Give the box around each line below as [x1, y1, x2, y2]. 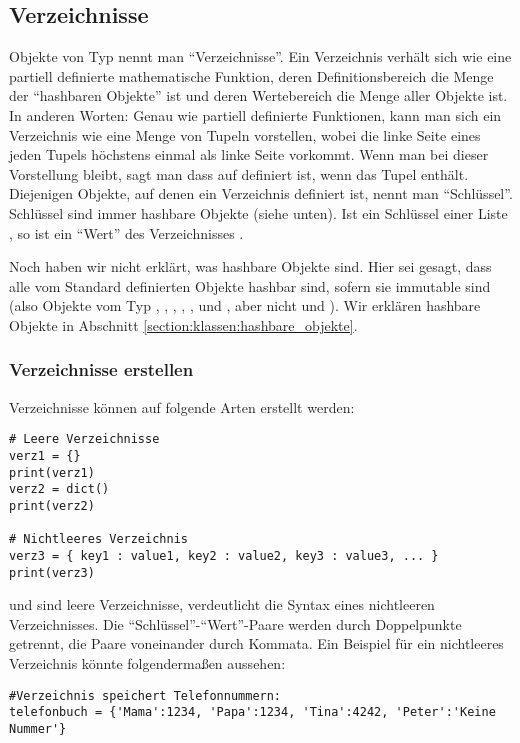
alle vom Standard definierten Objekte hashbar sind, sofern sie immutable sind [9, 275, 491, 296]
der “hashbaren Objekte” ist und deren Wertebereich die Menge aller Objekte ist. [9, 85, 508, 106]
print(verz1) [9, 465, 95, 480]
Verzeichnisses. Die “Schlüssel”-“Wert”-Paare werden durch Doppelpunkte [9, 613, 462, 634]
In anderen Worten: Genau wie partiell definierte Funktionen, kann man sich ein [9, 104, 502, 125]
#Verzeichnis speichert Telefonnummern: [9, 688, 282, 703]
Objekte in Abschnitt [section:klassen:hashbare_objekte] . [9, 314, 358, 335]
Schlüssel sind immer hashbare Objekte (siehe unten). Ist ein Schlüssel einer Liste [9, 202, 508, 223]
